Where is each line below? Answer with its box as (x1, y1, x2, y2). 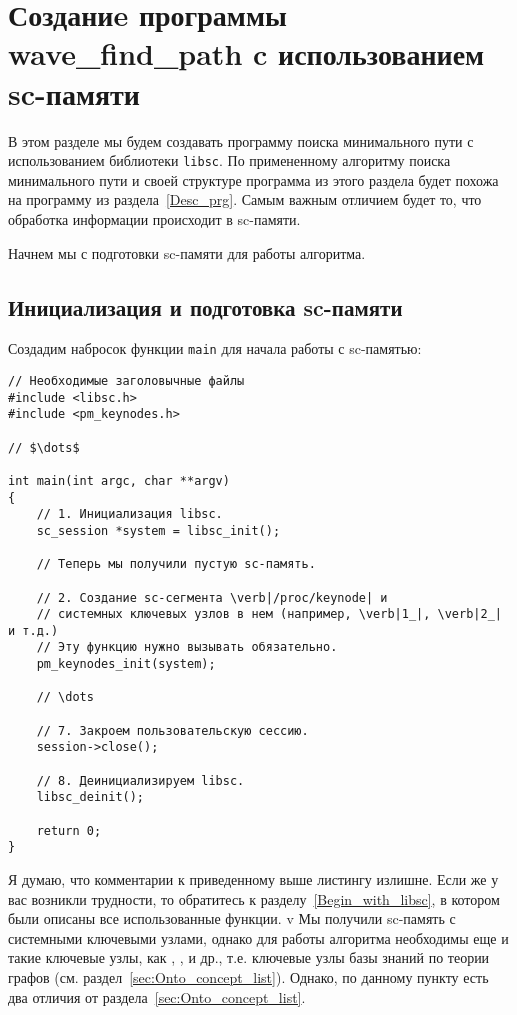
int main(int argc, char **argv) (8, 473, 230, 488)
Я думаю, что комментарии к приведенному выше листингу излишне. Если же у (8, 869, 499, 890)
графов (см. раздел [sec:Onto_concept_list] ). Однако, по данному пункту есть (8, 966, 489, 987)
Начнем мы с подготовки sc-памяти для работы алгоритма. (8, 242, 366, 263)
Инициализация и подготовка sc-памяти (8, 291, 403, 322)
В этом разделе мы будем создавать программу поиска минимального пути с (8, 130, 474, 151)
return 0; (36, 823, 102, 838)
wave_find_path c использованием (8, 33, 485, 74)
